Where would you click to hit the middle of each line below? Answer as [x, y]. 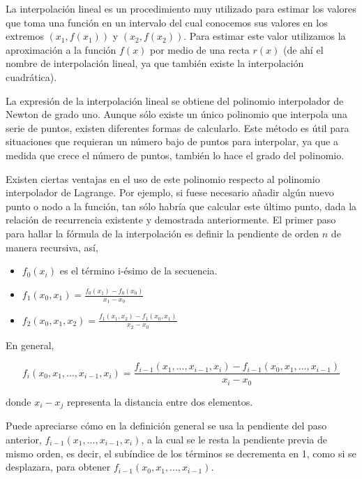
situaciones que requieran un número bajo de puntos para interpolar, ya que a [172, 141]
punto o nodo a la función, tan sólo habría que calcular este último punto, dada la [181, 206]
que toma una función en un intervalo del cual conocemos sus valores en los [167, 22]
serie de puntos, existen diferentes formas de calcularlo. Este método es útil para [178, 127]
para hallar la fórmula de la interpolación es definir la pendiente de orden [163, 233]
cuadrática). [31, 76]
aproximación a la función [61, 49]
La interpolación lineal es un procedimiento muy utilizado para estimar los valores [181, 8]
